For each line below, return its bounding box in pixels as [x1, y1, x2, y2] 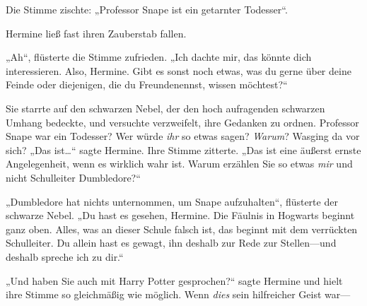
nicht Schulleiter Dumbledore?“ [6, 170, 141, 184]
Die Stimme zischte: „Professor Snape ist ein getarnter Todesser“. [6, 2, 288, 16]
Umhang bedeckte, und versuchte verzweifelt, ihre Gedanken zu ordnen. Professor [6, 114, 359, 129]
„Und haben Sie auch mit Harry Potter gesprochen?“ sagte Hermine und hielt [6, 273, 343, 288]
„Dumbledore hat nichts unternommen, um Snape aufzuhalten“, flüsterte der [6, 194, 338, 208]
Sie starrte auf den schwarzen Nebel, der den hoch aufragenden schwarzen [6, 100, 325, 115]
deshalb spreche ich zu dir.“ [6, 249, 124, 264]
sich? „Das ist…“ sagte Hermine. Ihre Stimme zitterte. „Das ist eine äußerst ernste [6, 142, 361, 157]
